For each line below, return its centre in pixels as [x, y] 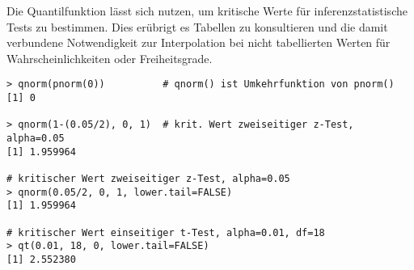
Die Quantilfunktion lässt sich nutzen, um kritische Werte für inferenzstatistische [207, 11]
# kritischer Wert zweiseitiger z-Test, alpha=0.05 [148, 178]
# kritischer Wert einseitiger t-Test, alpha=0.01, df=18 [166, 232]
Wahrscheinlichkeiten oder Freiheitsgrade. [110, 58]
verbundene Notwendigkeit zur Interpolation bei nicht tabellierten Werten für [199, 42]
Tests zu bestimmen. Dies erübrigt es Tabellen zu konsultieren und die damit [197, 26]
